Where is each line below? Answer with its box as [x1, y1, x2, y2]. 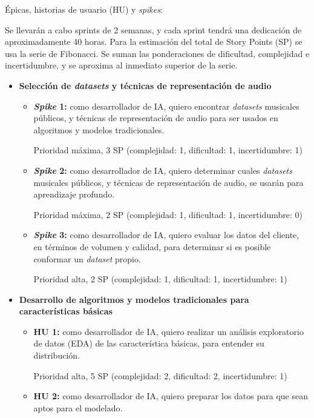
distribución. [33, 349, 80, 362]
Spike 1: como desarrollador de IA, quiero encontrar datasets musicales [33, 99, 299, 112]
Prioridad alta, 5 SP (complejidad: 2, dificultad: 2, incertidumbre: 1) [33, 369, 287, 382]
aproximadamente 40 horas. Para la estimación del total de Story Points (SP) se [5, 35, 303, 48]
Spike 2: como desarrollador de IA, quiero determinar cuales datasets [33, 164, 292, 176]
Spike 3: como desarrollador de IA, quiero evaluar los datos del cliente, [33, 228, 299, 241]
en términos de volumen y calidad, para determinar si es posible [33, 240, 271, 253]
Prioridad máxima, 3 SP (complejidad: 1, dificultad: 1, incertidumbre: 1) [33, 144, 303, 156]
